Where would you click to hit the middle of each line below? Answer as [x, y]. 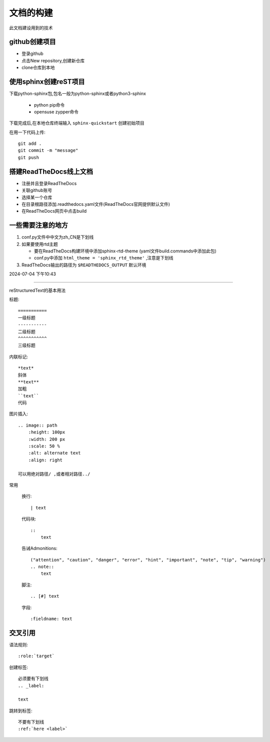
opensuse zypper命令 [56, 112]
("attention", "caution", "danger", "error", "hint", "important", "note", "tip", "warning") [148, 560]
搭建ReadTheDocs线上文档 [51, 171]
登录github [33, 54]
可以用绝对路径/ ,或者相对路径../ [54, 474]
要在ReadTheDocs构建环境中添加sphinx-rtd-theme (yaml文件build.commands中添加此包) [125, 251]
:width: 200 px [47, 439]
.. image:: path [38, 425]
